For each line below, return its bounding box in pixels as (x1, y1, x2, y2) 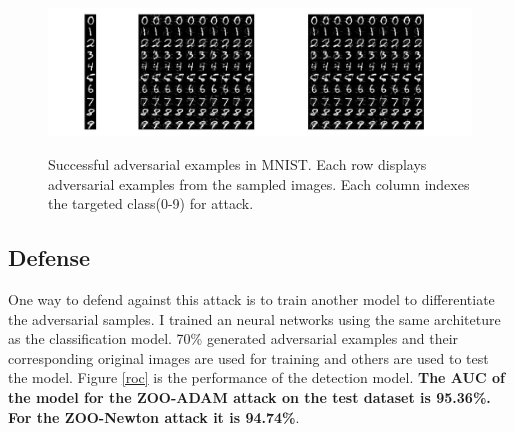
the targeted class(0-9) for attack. (48, 193, 254, 214)
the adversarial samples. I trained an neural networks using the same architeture (8, 308, 501, 329)
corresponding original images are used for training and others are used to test (8, 347, 489, 368)
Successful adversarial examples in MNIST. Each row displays (48, 153, 427, 174)
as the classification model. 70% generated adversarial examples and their (8, 328, 459, 349)
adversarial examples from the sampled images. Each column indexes (48, 173, 470, 194)
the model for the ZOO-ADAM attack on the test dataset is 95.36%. (8, 386, 491, 407)
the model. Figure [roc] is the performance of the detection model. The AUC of (8, 367, 505, 388)
